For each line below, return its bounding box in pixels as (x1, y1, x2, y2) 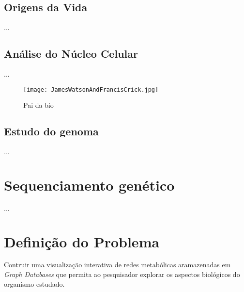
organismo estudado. (4, 278, 65, 289)
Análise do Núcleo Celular (4, 46, 138, 61)
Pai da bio (23, 100, 54, 110)
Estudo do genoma (4, 124, 99, 139)
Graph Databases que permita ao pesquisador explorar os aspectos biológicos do (4, 269, 240, 279)
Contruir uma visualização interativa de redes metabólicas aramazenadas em (4, 260, 231, 270)
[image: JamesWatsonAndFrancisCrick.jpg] (23, 86, 159, 93)
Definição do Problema (4, 231, 160, 251)
